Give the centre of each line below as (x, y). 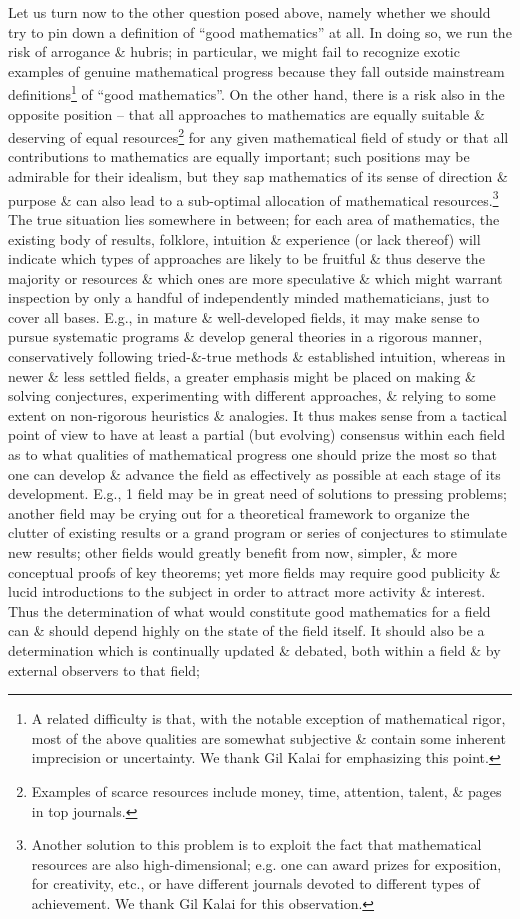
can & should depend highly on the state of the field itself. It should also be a (246, 630)
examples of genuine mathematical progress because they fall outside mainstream (256, 70)
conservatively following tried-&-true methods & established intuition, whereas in (257, 356)
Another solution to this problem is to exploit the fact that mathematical (256, 844)
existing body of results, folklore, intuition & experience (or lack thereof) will (244, 238)
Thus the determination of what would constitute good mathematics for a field (249, 610)
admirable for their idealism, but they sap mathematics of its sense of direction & (258, 176)
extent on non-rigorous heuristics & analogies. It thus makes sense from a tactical (257, 414)
